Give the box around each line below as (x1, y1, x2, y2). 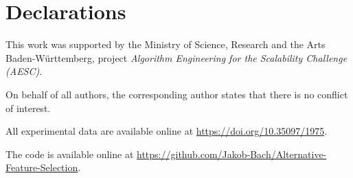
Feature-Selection (5, 160, 78, 175)
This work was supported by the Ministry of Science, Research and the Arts (5, 37, 326, 52)
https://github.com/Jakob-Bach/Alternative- (137, 146, 327, 161)
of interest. (5, 100, 51, 115)
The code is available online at (5, 146, 134, 161)
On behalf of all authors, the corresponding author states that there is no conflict (5, 87, 348, 101)
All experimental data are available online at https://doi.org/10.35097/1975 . (5, 124, 328, 138)
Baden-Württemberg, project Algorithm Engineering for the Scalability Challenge (5, 50, 348, 65)
